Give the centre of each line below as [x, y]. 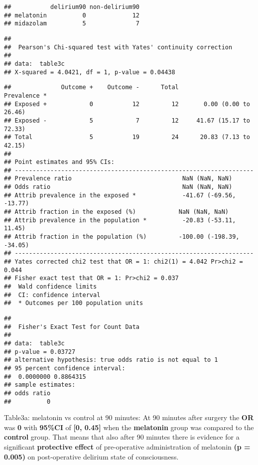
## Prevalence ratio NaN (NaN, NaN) [118, 179]
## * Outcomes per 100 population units [74, 303]
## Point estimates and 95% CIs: [59, 162]
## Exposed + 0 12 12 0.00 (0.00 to [127, 104]
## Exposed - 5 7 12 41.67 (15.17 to [127, 120]
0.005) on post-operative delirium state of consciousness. [91, 456]
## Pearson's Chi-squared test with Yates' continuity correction [118, 47]
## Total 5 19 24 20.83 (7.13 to [127, 137]
